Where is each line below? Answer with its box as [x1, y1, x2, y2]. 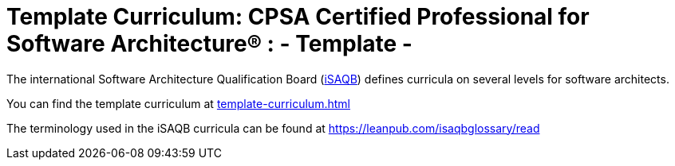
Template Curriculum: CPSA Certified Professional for [6, 3, 590, 30]
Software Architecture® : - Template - [6, 30, 412, 57]
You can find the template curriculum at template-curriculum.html [6, 96, 350, 110]
